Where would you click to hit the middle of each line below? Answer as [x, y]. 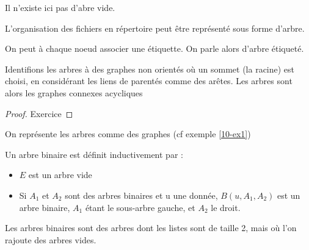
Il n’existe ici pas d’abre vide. [60, 7]
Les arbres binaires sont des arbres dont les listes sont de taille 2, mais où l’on [151, 228]
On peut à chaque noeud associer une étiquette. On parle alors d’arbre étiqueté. [154, 48]
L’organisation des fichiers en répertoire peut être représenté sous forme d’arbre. [155, 28]
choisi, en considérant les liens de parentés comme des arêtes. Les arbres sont [149, 81]
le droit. [226, 207]
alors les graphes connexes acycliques [74, 92]
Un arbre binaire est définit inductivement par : [94, 154]
